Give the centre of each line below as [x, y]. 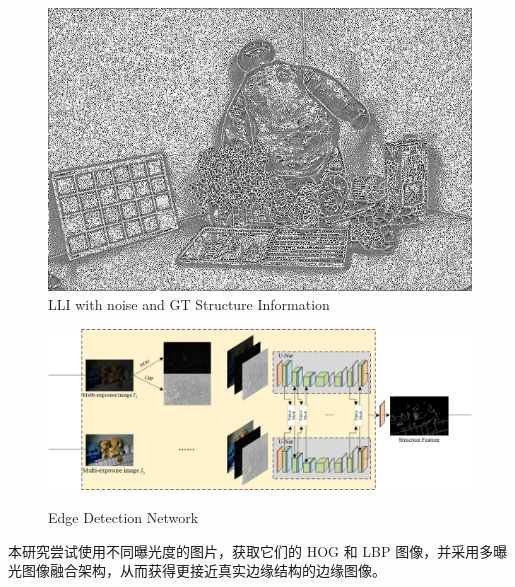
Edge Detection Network [123, 517]
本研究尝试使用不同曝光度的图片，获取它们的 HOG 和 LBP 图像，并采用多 [251, 550]
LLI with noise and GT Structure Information [189, 304]
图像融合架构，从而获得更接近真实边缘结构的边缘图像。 [203, 570]
